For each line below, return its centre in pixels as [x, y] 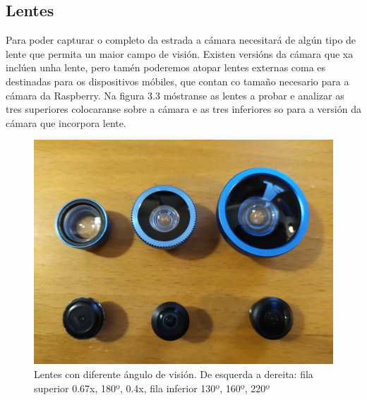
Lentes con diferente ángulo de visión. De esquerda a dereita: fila [174, 374]
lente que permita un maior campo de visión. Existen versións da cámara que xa [180, 53]
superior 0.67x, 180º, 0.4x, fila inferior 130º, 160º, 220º [152, 388]
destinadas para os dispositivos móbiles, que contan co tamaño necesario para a [178, 81]
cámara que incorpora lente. [66, 122]
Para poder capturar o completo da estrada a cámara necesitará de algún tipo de [181, 40]
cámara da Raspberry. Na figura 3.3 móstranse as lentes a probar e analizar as [175, 95]
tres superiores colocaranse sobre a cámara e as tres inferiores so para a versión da [183, 109]
